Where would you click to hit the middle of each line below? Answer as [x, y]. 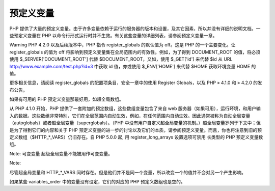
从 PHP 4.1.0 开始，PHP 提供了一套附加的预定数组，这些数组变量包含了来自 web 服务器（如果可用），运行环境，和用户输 [135, 108]
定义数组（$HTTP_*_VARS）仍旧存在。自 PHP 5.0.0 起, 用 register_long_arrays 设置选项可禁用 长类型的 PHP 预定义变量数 [136, 137]
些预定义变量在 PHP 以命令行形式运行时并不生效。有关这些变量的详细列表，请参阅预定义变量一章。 [113, 35]
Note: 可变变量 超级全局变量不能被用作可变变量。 [61, 153]
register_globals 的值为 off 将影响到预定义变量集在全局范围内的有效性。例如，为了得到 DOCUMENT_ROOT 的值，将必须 [135, 52]
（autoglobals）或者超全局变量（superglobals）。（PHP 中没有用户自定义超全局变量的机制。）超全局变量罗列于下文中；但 [135, 123]
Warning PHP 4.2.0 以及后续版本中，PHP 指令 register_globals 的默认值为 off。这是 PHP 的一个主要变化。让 [122, 45]
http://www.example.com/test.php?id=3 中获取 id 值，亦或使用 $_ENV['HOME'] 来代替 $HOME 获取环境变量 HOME [130, 66]
